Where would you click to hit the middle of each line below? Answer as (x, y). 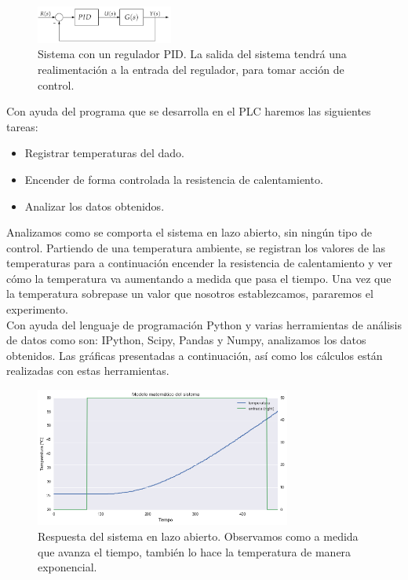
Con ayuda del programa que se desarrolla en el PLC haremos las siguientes (189, 111)
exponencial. (67, 567)
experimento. (37, 309)
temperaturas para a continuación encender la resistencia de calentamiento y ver (199, 263)
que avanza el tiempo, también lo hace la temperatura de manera (195, 551)
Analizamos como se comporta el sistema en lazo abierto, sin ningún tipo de (189, 232)
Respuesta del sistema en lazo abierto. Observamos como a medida (198, 536)
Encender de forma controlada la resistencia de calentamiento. (174, 179)
